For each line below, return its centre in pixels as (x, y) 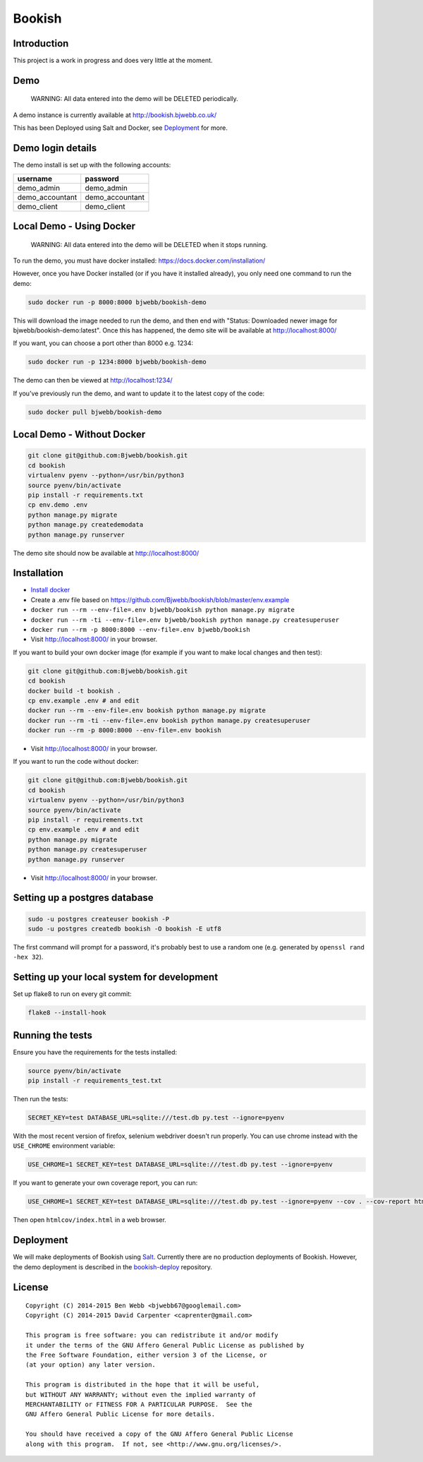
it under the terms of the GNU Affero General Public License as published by (165, 1345)
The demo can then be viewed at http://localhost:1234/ (93, 381)
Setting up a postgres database (84, 898)
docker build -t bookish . (74, 691)
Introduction (41, 43)
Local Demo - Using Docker (74, 226)
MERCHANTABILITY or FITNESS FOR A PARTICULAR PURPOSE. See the (139, 1404)
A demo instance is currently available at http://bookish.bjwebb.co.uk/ (115, 115)
